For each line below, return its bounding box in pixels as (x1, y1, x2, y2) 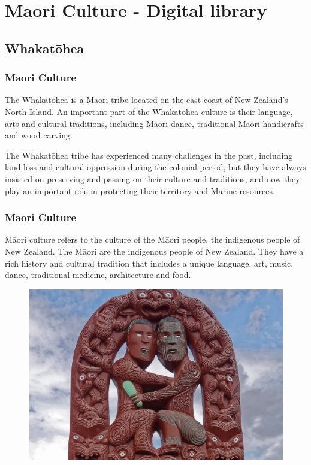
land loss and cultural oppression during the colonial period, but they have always (5, 161, 306, 173)
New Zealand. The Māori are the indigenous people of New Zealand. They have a (5, 244, 304, 257)
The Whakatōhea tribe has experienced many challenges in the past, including (5, 149, 293, 161)
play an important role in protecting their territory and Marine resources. (5, 184, 275, 197)
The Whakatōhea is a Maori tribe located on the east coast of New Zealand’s (5, 93, 288, 106)
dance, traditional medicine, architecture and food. (5, 268, 191, 281)
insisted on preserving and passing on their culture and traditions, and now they (5, 172, 300, 185)
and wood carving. (5, 129, 73, 141)
